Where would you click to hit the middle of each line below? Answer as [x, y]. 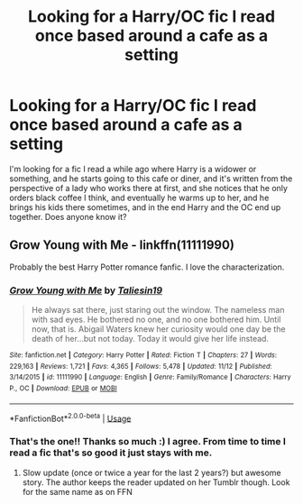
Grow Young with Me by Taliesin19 [86, 290]
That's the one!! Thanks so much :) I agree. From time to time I [148, 442]
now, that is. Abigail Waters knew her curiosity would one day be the [158, 329]
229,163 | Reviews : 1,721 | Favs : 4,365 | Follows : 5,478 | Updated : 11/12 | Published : [141, 366]
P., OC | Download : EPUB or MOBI [63, 389]
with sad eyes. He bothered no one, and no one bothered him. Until [156, 320]
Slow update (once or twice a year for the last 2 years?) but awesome [151, 472]
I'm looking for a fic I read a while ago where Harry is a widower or [133, 169]
